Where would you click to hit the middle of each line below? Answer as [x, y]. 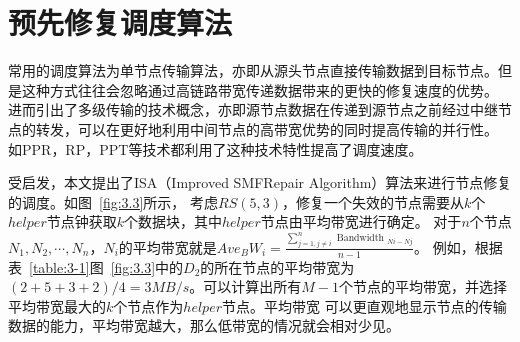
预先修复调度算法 [120, 22]
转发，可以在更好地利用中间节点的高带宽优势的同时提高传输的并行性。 [266, 128]
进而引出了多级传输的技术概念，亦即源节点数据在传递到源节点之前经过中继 [253, 109]
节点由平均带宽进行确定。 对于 [361, 221]
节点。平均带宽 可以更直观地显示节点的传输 [364, 305]
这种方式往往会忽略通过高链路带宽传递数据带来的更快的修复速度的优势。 [259, 89]
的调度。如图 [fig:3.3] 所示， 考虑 [113, 201]
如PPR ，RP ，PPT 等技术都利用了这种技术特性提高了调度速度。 [215, 148]
